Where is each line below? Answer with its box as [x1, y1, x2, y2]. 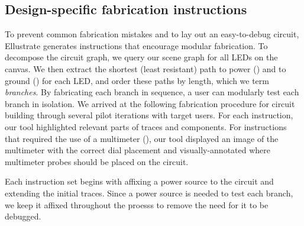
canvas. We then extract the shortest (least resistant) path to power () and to [5, 62, 286, 75]
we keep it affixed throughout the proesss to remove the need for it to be [5, 198, 269, 211]
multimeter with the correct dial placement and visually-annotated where [5, 144, 271, 156]
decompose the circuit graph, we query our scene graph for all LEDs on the [5, 51, 278, 63]
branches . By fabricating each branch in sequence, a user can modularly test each [5, 86, 299, 98]
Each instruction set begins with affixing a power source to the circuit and [5, 175, 274, 188]
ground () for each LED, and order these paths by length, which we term [5, 74, 269, 86]
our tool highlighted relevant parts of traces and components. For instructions [5, 120, 287, 133]
